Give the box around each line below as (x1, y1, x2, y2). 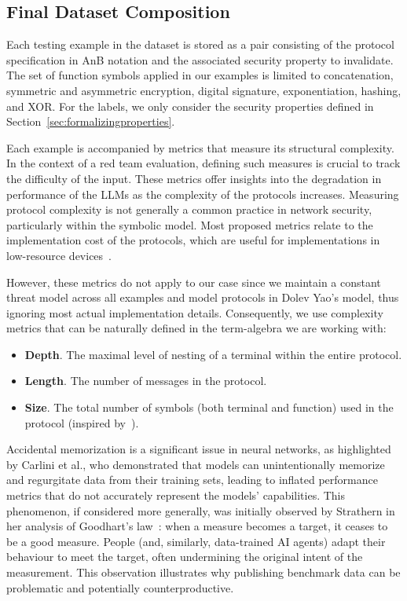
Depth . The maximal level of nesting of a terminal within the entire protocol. (24, 346, 402, 362)
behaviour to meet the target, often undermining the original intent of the (6, 548, 363, 565)
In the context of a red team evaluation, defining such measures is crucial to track (6, 155, 401, 171)
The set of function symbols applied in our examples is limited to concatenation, (6, 67, 394, 83)
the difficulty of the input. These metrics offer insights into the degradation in (6, 170, 382, 186)
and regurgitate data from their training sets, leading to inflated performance (6, 471, 378, 488)
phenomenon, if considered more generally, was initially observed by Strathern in (6, 502, 395, 519)
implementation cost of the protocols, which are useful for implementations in (6, 232, 380, 248)
